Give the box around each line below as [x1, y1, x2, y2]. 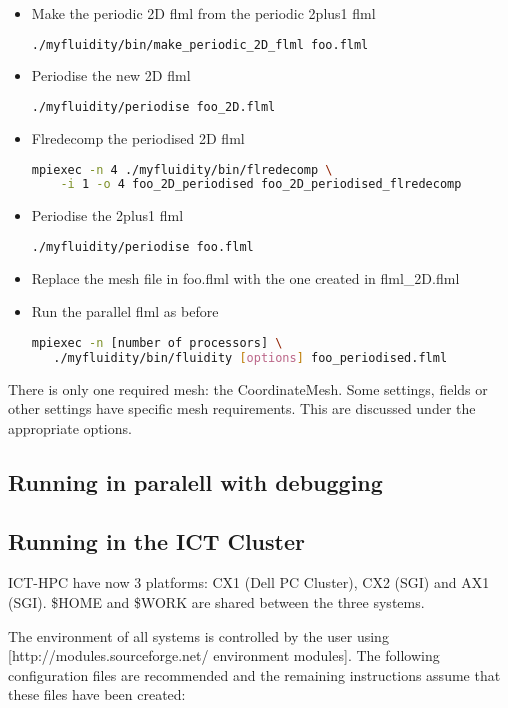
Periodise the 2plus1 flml [31, 205, 184, 226]
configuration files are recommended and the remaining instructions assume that [8, 664, 501, 685]
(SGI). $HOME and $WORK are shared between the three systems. [8, 592, 425, 613]
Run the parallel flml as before [31, 301, 219, 322]
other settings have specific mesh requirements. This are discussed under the [8, 398, 476, 419]
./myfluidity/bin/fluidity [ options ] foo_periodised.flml [53, 350, 448, 365]
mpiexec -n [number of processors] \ [31, 335, 283, 350]
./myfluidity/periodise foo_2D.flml [31, 100, 276, 115]
